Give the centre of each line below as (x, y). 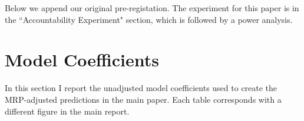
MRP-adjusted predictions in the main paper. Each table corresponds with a (143, 99)
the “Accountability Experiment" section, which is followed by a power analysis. (149, 19)
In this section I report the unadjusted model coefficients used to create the (141, 88)
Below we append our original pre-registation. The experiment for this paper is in (152, 8)
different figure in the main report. (67, 111)
